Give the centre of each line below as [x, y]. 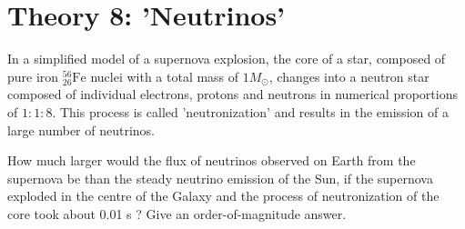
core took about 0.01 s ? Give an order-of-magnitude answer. [177, 213]
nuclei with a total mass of [165, 76]
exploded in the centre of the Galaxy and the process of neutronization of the [223, 196]
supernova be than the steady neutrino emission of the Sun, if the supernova [220, 178]
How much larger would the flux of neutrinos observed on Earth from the [212, 160]
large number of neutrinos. [81, 129]
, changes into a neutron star [349, 76]
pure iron [33, 76]
